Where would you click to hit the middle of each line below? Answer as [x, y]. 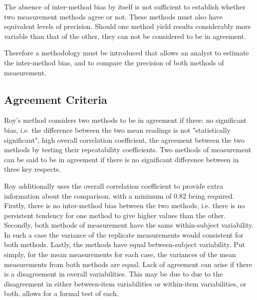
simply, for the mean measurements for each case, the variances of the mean [120, 254]
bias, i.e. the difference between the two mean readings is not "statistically [118, 130]
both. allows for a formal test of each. [61, 293]
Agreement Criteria [56, 99]
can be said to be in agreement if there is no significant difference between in [122, 159]
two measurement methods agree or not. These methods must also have [113, 16]
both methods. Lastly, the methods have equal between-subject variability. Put [125, 244]
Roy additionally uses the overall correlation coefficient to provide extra [114, 185]
